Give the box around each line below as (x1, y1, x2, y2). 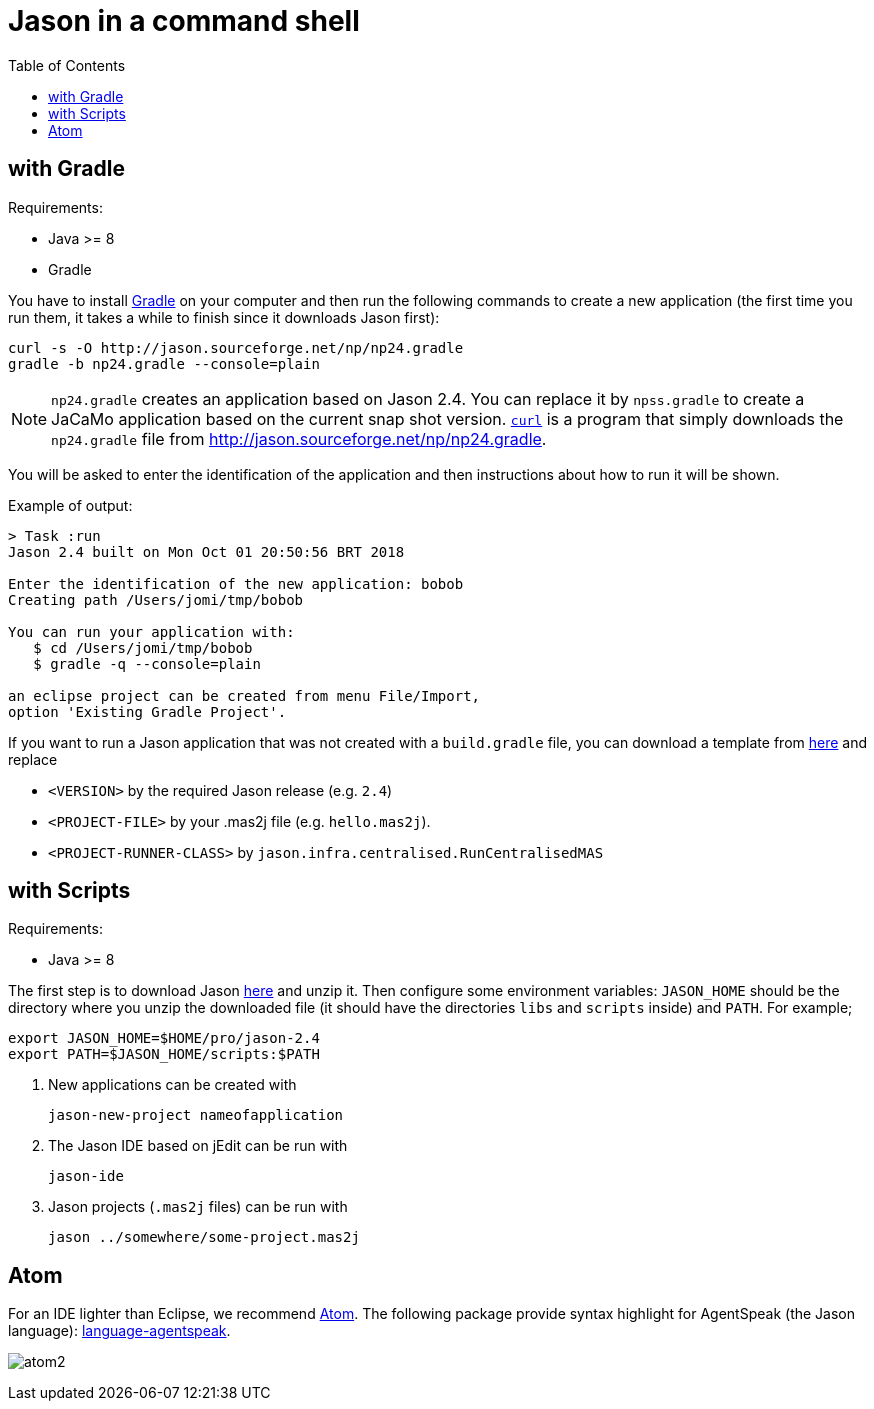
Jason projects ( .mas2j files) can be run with (48, 1198, 348, 1216)
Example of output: (8, 496, 133, 514)
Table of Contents (8, 56, 126, 74)
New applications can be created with (48, 1076, 297, 1094)
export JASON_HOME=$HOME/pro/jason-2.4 (8, 1030, 320, 1047)
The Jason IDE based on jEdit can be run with (48, 1137, 348, 1155)
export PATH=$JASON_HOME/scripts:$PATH (8, 1046, 320, 1063)
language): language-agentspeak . (8, 1322, 231, 1340)
